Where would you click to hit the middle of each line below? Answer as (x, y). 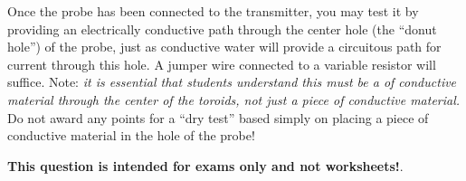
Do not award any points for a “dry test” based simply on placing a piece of (218, 117)
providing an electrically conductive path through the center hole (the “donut (222, 29)
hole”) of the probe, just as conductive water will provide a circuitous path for (224, 47)
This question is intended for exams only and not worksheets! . (205, 165)
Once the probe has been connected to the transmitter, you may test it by (213, 11)
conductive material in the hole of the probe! (131, 135)
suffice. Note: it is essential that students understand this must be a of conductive (232, 82)
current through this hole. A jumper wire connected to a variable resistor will (222, 64)
